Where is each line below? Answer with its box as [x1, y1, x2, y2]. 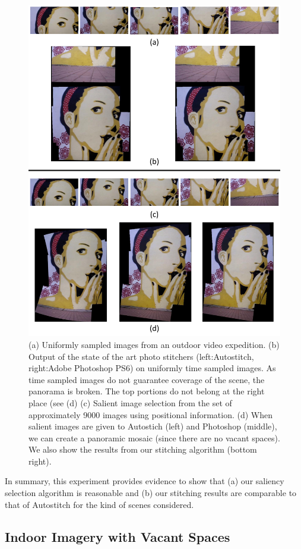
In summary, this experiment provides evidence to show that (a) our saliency [5, 475, 284, 487]
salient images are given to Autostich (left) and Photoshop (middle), [28, 420, 277, 432]
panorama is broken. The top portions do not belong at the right [28, 385, 265, 397]
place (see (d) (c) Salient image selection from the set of [28, 396, 232, 409]
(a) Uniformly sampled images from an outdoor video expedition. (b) [28, 338, 280, 350]
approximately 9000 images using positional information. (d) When [28, 408, 273, 421]
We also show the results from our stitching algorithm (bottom [28, 443, 257, 456]
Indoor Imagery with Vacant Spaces [5, 527, 230, 545]
